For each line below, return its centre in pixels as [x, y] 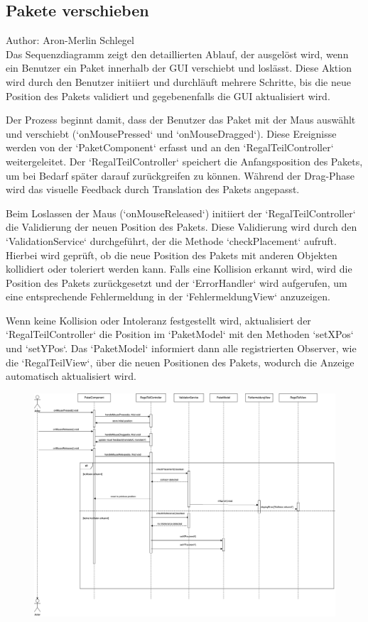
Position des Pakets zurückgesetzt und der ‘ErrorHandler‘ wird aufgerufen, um [177, 282]
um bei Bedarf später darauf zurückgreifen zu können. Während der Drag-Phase [180, 175]
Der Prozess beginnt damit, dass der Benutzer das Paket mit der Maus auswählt [181, 120]
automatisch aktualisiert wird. [71, 376]
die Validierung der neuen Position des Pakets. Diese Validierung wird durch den [182, 227]
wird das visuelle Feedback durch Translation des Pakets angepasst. [153, 189]
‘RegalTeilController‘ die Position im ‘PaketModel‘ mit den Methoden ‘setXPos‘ [180, 334]
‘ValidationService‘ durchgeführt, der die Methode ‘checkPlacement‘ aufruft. [171, 240]
